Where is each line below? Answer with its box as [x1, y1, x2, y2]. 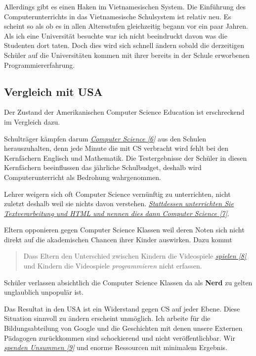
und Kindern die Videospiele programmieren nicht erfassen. [23, 261, 202, 271]
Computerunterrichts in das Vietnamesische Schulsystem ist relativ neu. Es [4, 11, 231, 21]
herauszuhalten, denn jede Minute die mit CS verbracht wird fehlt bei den [4, 143, 229, 153]
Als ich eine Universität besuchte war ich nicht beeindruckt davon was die [4, 30, 227, 41]
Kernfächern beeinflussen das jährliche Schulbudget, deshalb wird [4, 162, 202, 173]
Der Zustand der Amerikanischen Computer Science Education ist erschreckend [4, 107, 245, 117]
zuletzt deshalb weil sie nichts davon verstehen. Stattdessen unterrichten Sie [4, 198, 234, 209]
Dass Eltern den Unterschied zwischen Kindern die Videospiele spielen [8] [23, 251, 247, 261]
